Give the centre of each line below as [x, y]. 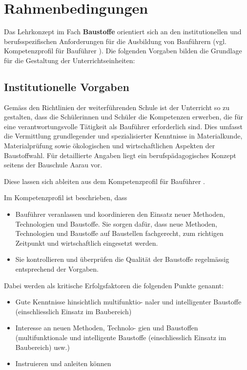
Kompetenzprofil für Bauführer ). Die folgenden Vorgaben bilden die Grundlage [123, 51]
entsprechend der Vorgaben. [57, 269]
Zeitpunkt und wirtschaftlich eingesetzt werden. [87, 243]
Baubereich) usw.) [42, 347]
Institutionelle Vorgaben [67, 86]
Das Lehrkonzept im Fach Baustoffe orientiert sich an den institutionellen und [123, 32]
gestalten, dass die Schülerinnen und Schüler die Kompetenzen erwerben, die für [124, 117]
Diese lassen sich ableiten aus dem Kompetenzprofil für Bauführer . [104, 181]
